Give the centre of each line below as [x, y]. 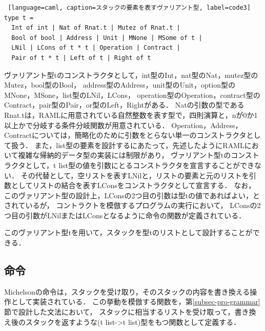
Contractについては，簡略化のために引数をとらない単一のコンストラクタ [125, 135]
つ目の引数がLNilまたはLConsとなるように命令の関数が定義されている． [125, 215]
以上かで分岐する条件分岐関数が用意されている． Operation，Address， [123, 125]
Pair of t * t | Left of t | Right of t [81, 58]
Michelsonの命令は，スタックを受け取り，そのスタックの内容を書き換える [127, 291]
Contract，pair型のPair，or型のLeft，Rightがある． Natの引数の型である [124, 105]
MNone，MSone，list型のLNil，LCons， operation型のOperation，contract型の [132, 95]
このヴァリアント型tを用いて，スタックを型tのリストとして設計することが [128, 232]
